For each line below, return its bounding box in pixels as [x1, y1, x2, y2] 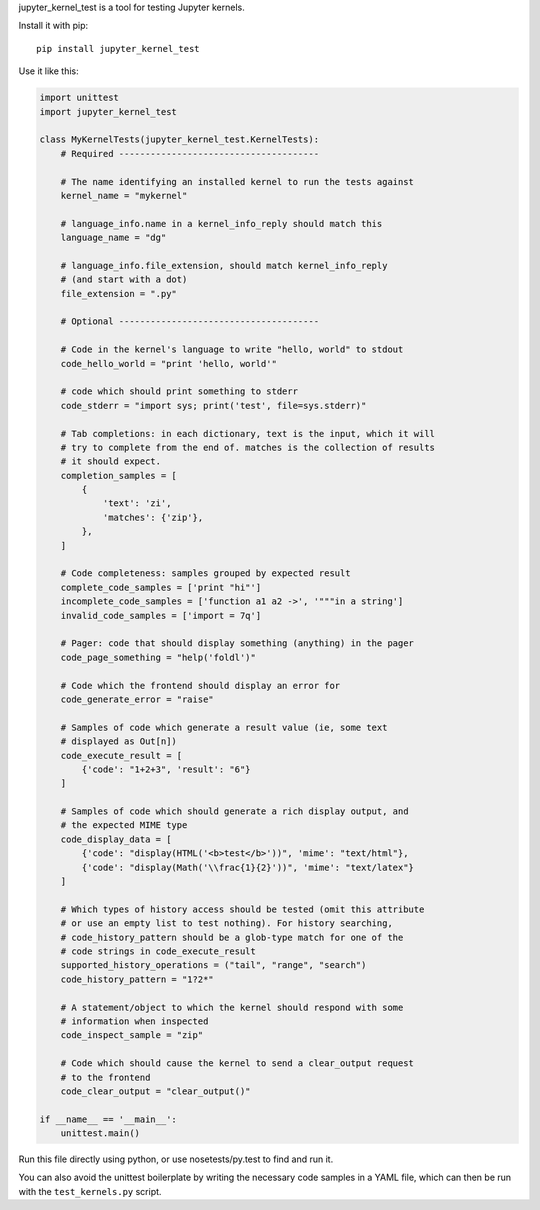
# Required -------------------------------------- [60, 148, 320, 159]
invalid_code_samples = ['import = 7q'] [60, 610, 262, 621]
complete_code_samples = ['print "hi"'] [60, 581, 262, 593]
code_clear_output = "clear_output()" [60, 1085, 251, 1097]
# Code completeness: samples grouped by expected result [60, 568, 351, 579]
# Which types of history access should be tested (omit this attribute [60, 903, 425, 915]
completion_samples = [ [60, 470, 177, 481]
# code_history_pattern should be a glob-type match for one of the [60, 931, 404, 943]
